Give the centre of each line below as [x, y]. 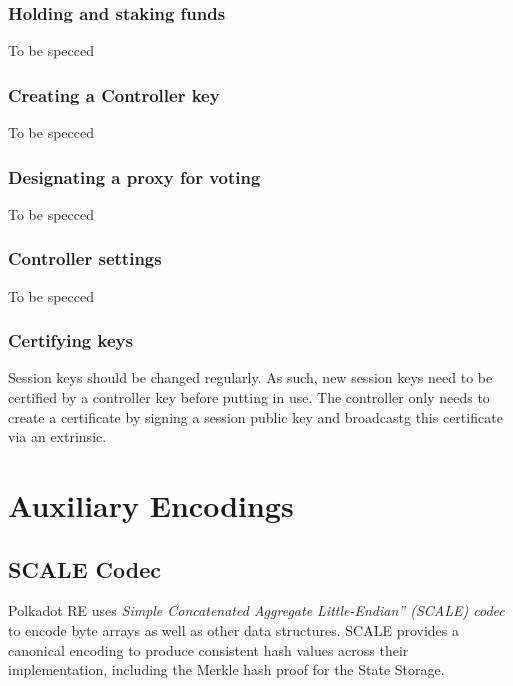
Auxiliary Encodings [151, 505]
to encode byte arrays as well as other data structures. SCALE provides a [233, 630]
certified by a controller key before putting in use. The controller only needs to [249, 397]
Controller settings [85, 258]
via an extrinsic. [57, 436]
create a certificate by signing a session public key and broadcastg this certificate [255, 416]
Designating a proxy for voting [134, 176]
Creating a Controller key [114, 94]
